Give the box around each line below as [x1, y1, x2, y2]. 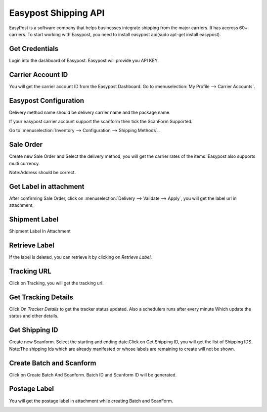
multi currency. [9, 160, 40, 166]
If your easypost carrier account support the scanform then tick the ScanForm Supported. [9, 119, 193, 125]
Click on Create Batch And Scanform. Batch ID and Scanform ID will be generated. [9, 371, 177, 378]
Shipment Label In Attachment [9, 228, 71, 234]
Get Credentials [9, 45, 59, 53]
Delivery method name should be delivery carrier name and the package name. [9, 109, 171, 115]
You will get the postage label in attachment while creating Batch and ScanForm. [9, 398, 173, 404]
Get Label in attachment [9, 182, 85, 190]
